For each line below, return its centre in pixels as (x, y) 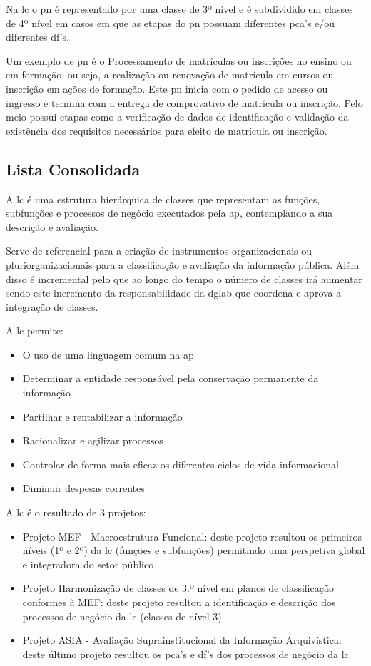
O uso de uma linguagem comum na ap (108, 354)
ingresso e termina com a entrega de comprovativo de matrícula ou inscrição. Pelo (184, 102)
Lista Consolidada (73, 169)
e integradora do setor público (88, 564)
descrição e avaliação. (52, 226)
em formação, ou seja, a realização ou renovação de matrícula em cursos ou (170, 75)
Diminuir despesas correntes (83, 488)
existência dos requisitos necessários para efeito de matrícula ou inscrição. (167, 130)
